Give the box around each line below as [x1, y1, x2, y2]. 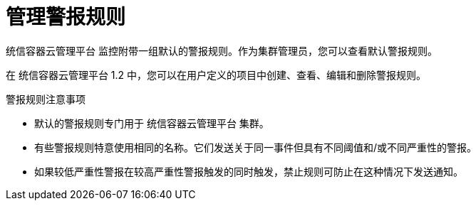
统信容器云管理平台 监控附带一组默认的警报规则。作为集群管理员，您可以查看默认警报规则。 [6, 44, 438, 57]
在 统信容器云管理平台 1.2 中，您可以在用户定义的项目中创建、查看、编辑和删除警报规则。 [6, 68, 427, 81]
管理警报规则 [6, 5, 126, 29]
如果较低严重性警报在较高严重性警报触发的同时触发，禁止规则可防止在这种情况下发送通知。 [34, 165, 463, 178]
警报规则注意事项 [6, 92, 86, 105]
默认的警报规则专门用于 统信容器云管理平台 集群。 [34, 116, 269, 129]
